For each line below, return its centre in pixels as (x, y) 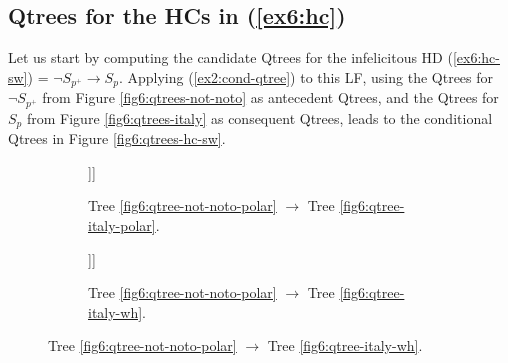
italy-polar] (122, 224)
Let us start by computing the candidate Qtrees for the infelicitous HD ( (230, 57)
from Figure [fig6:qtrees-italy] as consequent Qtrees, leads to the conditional (259, 117)
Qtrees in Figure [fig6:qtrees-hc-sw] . (117, 138)
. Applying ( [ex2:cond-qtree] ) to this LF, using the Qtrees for (306, 76)
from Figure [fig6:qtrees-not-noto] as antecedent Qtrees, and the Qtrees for (270, 97)
